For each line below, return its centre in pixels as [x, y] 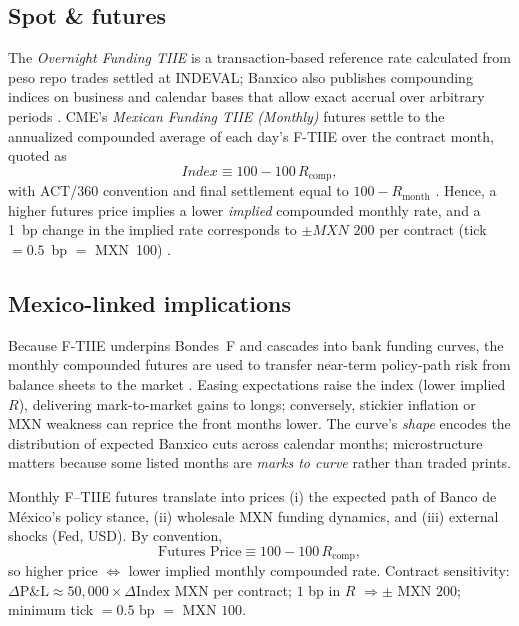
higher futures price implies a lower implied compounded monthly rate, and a [244, 209]
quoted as [37, 155]
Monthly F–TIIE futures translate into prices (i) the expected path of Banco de [252, 495]
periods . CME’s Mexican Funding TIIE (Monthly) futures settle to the [226, 115]
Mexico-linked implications [149, 302]
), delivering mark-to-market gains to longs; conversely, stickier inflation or [247, 403]
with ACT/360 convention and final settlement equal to [178, 190]
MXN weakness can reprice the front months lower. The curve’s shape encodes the [259, 423]
